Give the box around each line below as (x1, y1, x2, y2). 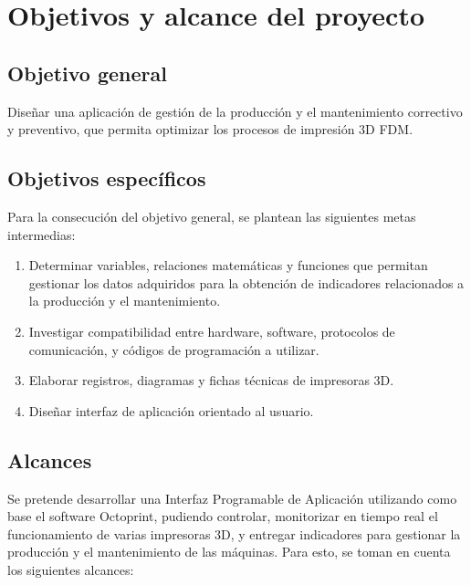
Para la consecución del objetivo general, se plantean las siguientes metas (7, 206, 416, 225)
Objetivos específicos (7, 164, 206, 193)
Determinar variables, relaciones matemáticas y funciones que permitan (28, 256, 428, 275)
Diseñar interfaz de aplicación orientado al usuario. (28, 401, 314, 420)
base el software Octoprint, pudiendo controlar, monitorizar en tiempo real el (7, 507, 438, 526)
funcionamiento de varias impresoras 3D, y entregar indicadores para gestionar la (7, 524, 461, 543)
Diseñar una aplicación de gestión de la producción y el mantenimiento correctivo (7, 101, 463, 120)
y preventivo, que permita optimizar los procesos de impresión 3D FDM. (7, 120, 413, 139)
